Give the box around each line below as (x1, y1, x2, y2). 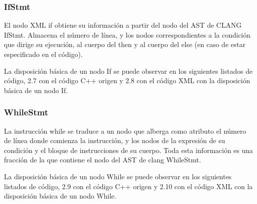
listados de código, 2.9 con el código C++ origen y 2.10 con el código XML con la (4, 181, 253, 191)
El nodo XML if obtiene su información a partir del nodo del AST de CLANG (4, 20, 242, 30)
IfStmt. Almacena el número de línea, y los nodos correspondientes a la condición (4, 29, 251, 40)
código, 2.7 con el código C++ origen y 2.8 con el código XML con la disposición (4, 75, 250, 86)
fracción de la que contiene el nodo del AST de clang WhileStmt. (4, 154, 201, 165)
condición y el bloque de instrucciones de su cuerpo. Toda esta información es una (4, 145, 253, 155)
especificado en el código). (4, 49, 83, 59)
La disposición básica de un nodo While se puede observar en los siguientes (4, 171, 232, 181)
